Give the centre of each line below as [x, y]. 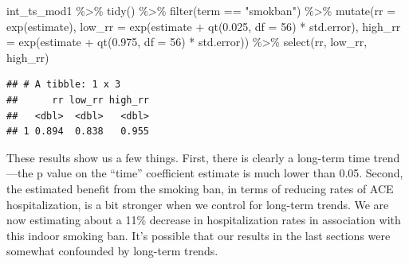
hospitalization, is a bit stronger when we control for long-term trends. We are [198, 204]
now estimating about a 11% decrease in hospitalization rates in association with [204, 220]
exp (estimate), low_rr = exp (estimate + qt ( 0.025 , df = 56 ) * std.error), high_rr [204, 26]
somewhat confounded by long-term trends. [112, 251]
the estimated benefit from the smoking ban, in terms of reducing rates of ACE [200, 188]
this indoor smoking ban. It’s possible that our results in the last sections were [199, 235]
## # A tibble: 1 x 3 [64, 85]
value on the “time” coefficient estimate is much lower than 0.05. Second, [225, 173]
